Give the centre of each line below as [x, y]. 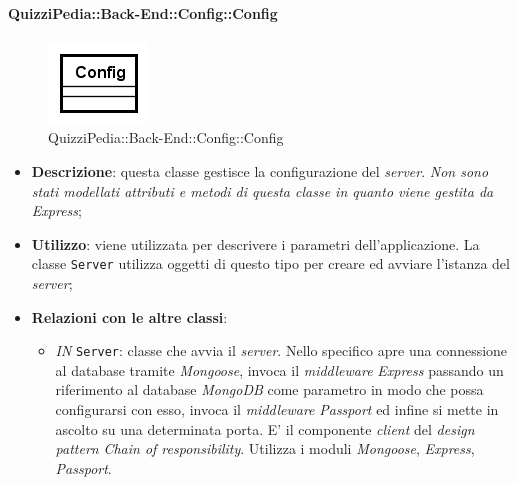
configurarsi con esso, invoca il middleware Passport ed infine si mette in [277, 409]
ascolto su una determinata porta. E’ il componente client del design [265, 428]
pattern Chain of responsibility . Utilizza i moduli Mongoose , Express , [265, 448]
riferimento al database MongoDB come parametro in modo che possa [269, 389]
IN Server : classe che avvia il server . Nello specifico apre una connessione [281, 350]
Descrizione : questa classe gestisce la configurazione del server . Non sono [260, 170]
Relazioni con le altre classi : [129, 316]
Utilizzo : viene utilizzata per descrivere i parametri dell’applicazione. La [255, 243]
